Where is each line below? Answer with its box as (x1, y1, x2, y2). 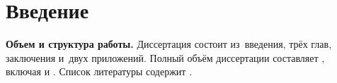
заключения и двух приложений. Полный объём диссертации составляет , (6, 50, 325, 65)
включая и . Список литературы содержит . (6, 64, 193, 79)
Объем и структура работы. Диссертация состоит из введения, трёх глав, (6, 37, 332, 51)
